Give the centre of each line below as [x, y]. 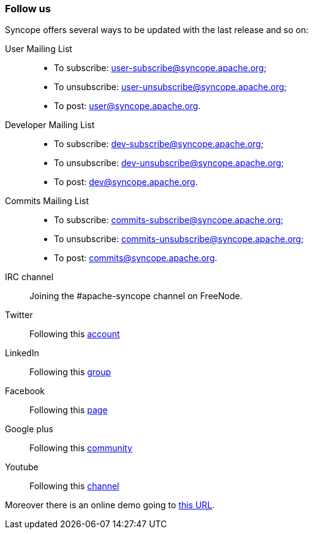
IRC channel [29, 277]
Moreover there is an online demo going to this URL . [110, 505]
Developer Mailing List [50, 125]
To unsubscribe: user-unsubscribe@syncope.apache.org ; [171, 87]
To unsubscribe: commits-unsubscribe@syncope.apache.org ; [179, 239]
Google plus [29, 429]
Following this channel [74, 486]
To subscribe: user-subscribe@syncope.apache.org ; [160, 68]
